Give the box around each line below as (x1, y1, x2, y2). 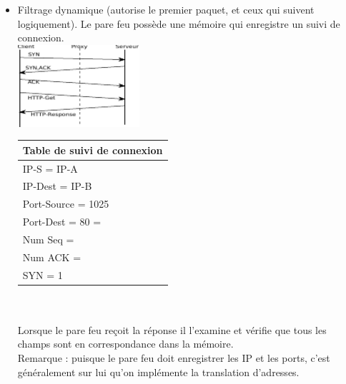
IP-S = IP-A (22, 161, 78, 176)
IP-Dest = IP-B (22, 178, 92, 193)
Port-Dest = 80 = (22, 214, 102, 229)
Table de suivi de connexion (22, 142, 163, 157)
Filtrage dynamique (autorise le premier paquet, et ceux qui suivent (17, 2, 315, 16)
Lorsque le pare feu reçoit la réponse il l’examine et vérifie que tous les (17, 322, 327, 337)
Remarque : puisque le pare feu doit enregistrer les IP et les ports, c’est (17, 350, 330, 365)
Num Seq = (22, 231, 74, 246)
